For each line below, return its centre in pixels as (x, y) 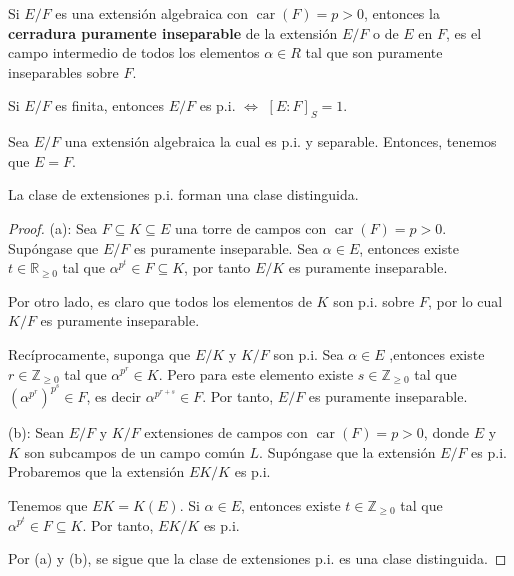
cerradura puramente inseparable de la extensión (173, 32)
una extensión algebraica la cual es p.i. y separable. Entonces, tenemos (280, 141)
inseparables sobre (63, 71)
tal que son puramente (374, 52)
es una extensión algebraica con (152, 13)
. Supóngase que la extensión (347, 451)
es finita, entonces (110, 105)
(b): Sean (36, 432)
